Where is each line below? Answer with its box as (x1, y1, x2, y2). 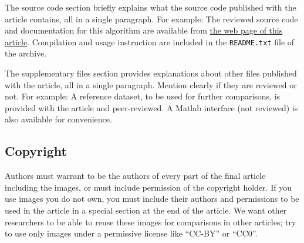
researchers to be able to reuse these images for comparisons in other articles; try (5, 215, 296, 228)
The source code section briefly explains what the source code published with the (5, 1, 296, 13)
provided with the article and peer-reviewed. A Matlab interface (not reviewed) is (5, 101, 298, 114)
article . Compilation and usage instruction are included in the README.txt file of (5, 35, 295, 48)
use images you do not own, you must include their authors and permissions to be (5, 192, 299, 205)
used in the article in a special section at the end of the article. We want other (5, 204, 287, 216)
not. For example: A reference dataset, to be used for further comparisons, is (5, 90, 281, 102)
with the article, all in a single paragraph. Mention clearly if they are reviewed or (5, 78, 297, 91)
